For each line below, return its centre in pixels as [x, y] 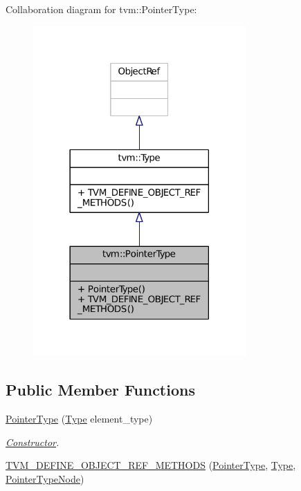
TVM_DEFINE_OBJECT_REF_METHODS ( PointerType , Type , [151, 465]
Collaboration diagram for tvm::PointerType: [101, 9]
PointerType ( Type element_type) [79, 419]
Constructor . [33, 442]
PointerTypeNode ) [45, 479]
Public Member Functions [100, 390]
